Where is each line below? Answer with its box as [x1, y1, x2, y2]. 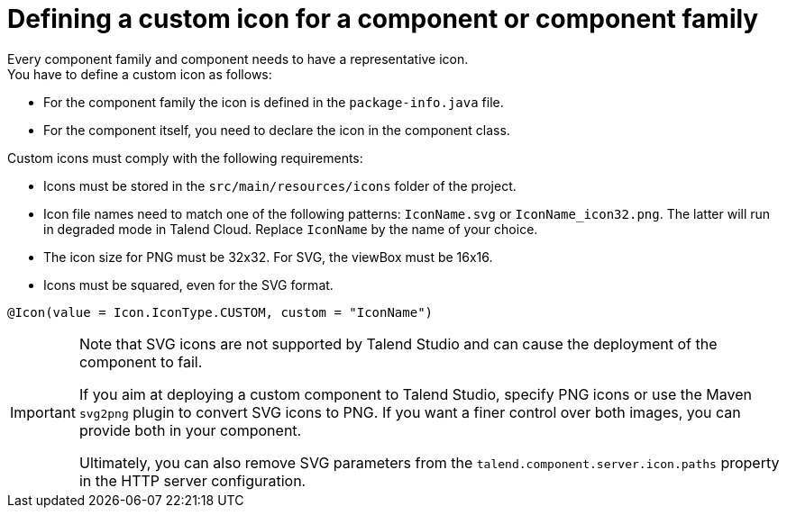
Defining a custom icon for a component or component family [7, 4, 759, 34]
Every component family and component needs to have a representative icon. [7, 50, 469, 67]
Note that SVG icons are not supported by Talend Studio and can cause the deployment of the [78, 334, 718, 353]
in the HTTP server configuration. [78, 471, 307, 490]
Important [10, 402, 76, 421]
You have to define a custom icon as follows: [7, 66, 272, 82]
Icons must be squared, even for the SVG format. [43, 276, 334, 293]
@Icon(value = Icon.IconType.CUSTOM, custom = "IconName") [7, 304, 434, 320]
